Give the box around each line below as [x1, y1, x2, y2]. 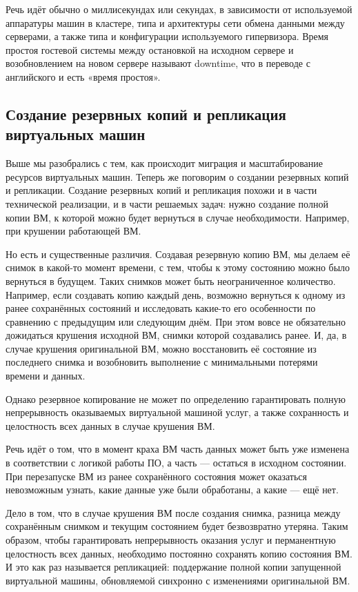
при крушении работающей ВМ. [6, 224, 141, 238]
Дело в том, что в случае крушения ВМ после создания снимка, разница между [6, 505, 341, 520]
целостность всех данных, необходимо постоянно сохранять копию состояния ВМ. [6, 546, 352, 560]
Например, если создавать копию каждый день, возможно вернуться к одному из [6, 287, 346, 302]
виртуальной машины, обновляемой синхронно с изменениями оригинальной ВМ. [6, 573, 350, 587]
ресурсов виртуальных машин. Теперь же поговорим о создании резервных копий [6, 169, 349, 184]
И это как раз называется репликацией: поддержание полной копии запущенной [6, 560, 341, 574]
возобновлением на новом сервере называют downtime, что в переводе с [6, 56, 310, 70]
